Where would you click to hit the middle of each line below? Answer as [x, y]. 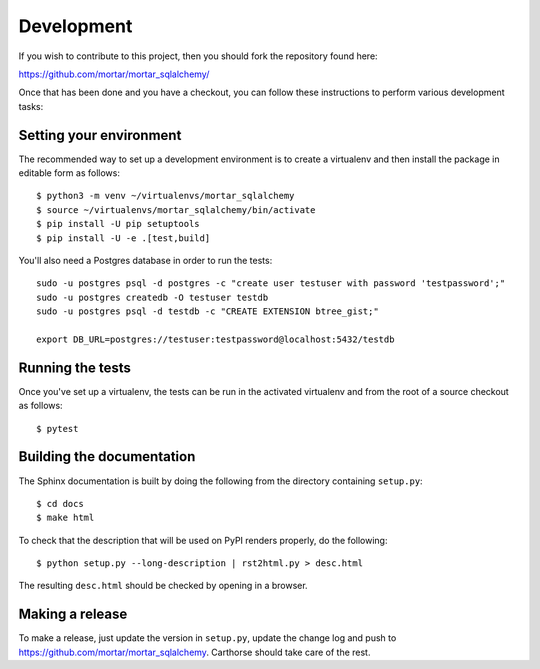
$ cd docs [60, 503]
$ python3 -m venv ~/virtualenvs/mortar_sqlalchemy [165, 196]
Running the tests [75, 367]
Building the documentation [107, 456]
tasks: [31, 106]
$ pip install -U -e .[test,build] [123, 238]
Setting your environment [100, 135]
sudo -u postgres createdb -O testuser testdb [152, 297]
